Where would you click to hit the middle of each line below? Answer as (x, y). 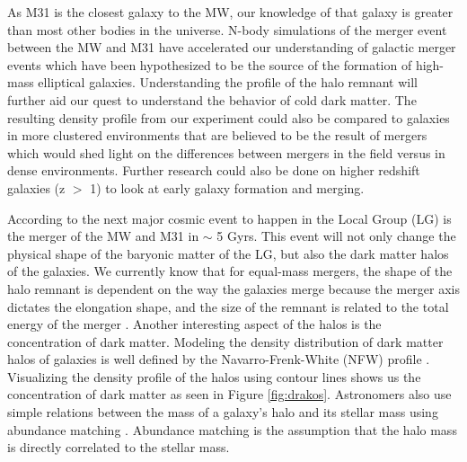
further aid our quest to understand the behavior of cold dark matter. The (212, 99)
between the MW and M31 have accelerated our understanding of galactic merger (232, 47)
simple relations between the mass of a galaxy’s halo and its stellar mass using (223, 412)
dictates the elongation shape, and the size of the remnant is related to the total (228, 306)
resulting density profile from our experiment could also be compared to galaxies (229, 117)
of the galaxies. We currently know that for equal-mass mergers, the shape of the (230, 271)
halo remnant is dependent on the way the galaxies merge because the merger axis (234, 288)
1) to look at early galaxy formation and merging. (227, 187)
